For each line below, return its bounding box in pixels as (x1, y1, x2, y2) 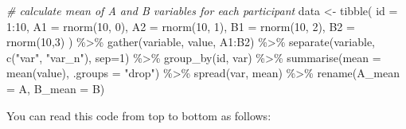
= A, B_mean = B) (6, 80, 105, 96)
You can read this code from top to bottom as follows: (6, 107, 271, 123)
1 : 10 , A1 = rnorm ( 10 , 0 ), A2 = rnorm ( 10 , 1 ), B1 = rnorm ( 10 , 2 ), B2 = (6, 18, 355, 34)
